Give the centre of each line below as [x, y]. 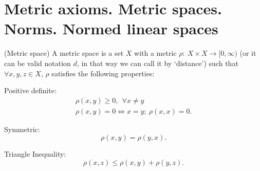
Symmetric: [22, 129]
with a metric [155, 53]
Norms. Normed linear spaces [111, 28]
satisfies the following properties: [103, 73]
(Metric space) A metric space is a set [64, 53]
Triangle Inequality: [35, 154]
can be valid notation [38, 63]
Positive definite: [30, 90]
